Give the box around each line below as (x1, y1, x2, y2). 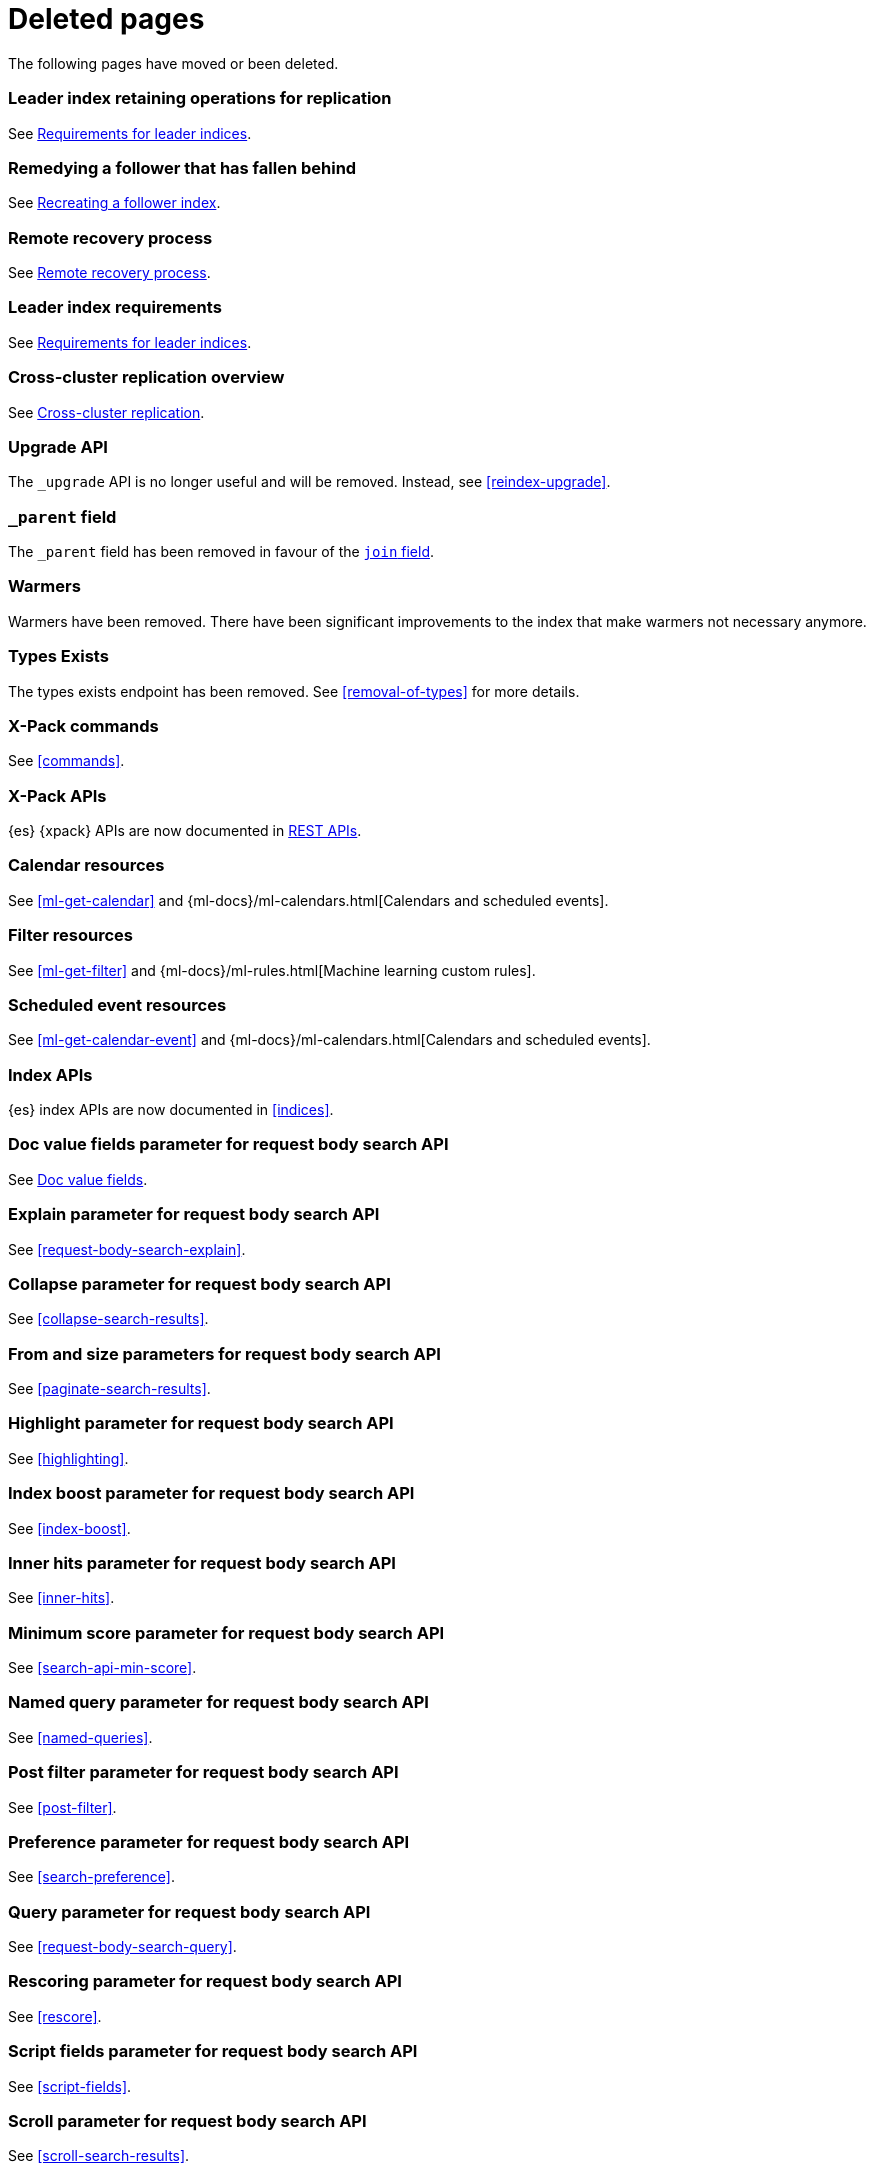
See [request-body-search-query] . (8, 1938, 237, 1955)
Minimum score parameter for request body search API (8, 1622, 445, 1643)
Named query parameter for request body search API (8, 1692, 429, 1713)
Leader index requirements (8, 297, 222, 318)
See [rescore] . (8, 2007, 102, 2025)
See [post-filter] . (8, 1798, 117, 1816)
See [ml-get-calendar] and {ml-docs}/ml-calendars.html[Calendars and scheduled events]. (8, 891, 609, 909)
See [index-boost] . (8, 1519, 131, 1537)
